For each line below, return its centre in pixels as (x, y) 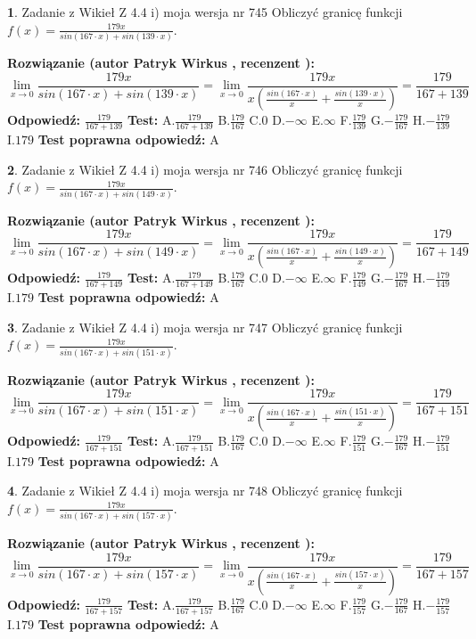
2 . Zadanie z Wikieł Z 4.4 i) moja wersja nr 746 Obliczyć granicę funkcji (205, 169)
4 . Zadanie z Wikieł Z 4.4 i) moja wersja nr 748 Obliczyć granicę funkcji (205, 491)
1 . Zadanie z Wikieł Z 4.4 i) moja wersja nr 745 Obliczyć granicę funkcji (205, 12)
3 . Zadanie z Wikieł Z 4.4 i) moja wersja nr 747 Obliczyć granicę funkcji (205, 327)
